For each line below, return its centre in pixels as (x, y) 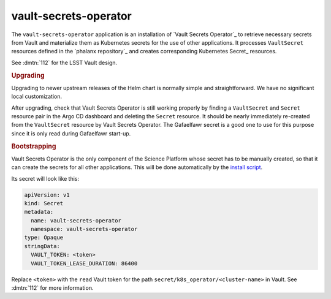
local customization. (37, 97)
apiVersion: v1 (47, 195)
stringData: (42, 246)
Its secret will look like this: (45, 178)
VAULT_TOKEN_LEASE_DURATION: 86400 (84, 263)
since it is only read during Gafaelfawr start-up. (71, 133)
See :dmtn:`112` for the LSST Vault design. (64, 62)
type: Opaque (44, 238)
